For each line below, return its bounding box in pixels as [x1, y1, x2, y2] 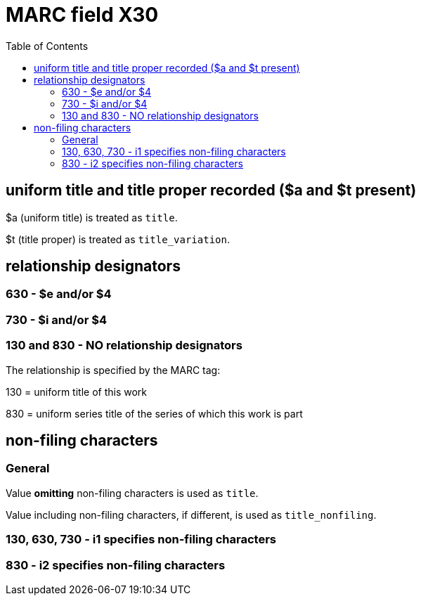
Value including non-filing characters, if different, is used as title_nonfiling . [6, 508, 377, 521]
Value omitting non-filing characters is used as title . [6, 486, 259, 499]
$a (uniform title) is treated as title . [6, 211, 178, 224]
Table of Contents [6, 39, 89, 52]
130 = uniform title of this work [6, 385, 148, 398]
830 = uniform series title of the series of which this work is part [6, 407, 303, 420]
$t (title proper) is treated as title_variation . [6, 233, 230, 245]
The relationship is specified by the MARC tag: [6, 363, 221, 376]
